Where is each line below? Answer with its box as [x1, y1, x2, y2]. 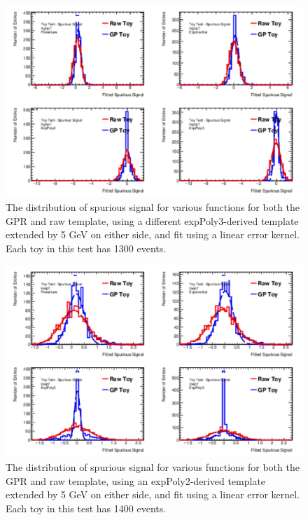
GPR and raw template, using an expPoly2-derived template [6, 473, 266, 488]
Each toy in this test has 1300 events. [6, 241, 167, 256]
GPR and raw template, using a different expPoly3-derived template [6, 213, 299, 228]
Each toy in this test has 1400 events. [6, 500, 167, 515]
